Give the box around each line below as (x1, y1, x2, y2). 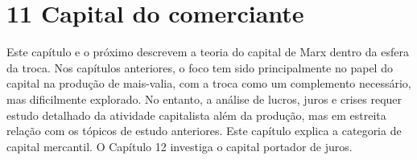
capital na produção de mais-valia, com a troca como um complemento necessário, (6, 75, 411, 92)
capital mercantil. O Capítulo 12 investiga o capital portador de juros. (6, 137, 353, 154)
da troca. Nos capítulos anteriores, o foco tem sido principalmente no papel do (6, 59, 393, 76)
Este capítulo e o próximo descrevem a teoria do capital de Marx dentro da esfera (6, 43, 409, 60)
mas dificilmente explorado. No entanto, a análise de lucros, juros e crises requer (6, 90, 403, 107)
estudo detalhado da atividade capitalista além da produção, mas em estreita (6, 106, 386, 123)
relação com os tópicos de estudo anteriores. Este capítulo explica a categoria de (6, 122, 402, 139)
